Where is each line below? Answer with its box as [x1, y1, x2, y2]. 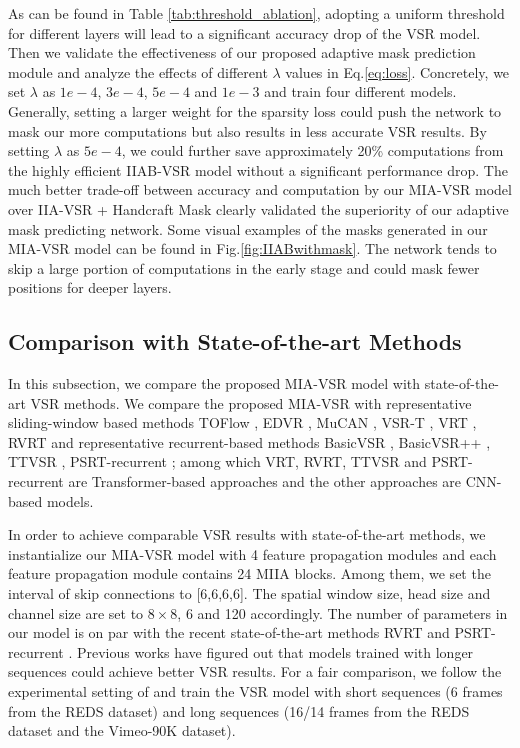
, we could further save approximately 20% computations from [121, 140, 504, 161]
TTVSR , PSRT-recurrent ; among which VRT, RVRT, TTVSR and [8, 451, 427, 472]
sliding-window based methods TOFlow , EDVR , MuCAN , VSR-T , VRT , [8, 412, 477, 433]
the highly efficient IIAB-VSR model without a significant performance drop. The [8, 159, 508, 180]
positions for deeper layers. [8, 277, 172, 298]
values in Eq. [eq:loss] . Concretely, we [285, 61, 510, 82]
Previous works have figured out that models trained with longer [76, 641, 474, 662]
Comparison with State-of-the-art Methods [8, 326, 462, 357]
